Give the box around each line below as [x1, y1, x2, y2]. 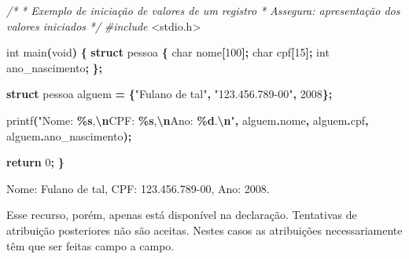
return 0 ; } [6, 154, 64, 170]
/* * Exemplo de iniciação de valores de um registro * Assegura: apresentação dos [6, 2, 400, 18]
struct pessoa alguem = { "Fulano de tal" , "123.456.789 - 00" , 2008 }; [6, 86, 333, 102]
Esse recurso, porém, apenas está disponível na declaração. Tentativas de [6, 206, 357, 223]
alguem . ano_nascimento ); [6, 127, 132, 144]
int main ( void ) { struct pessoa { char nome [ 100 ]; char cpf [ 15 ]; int [6, 44, 330, 60]
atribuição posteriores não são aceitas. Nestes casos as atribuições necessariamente [6, 221, 403, 238]
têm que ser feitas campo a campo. [6, 237, 175, 254]
